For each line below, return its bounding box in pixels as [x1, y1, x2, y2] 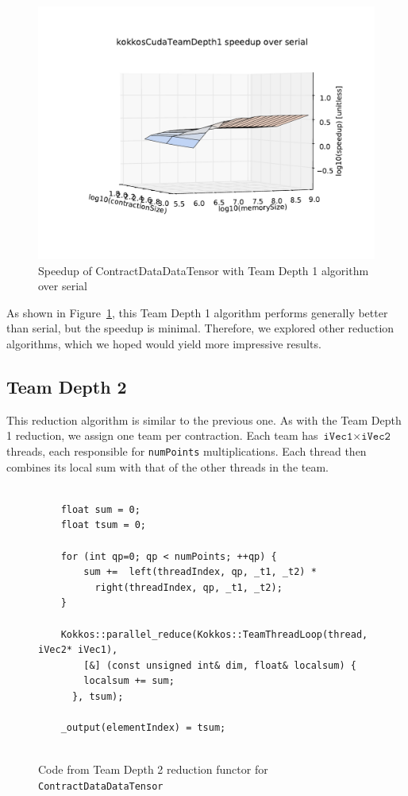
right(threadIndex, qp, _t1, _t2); [94, 581, 283, 593]
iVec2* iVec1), [38, 644, 118, 656]
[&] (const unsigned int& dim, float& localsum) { [83, 659, 356, 671]
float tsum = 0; [60, 519, 147, 531]
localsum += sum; [83, 675, 175, 687]
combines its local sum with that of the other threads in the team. [6, 458, 329, 475]
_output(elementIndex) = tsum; [60, 722, 226, 734]
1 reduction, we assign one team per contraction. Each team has [6, 427, 318, 444]
